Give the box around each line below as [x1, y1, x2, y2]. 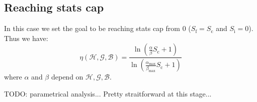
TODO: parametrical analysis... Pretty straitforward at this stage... [4, 88, 212, 98]
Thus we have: [4, 32, 48, 43]
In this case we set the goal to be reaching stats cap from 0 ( [4, 23, 191, 33]
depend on [51, 71, 83, 82]
